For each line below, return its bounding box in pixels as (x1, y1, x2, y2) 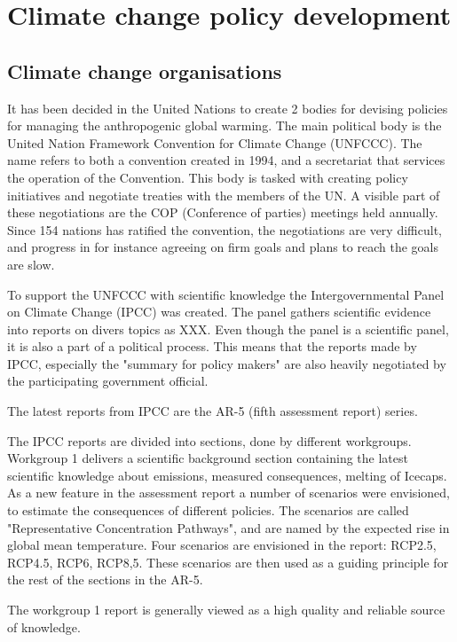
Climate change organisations (7, 57, 282, 84)
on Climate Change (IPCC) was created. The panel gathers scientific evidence (7, 302, 431, 321)
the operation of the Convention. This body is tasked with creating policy (7, 168, 408, 186)
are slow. (7, 254, 55, 273)
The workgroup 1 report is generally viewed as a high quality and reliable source (7, 600, 445, 619)
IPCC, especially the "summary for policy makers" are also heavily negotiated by (7, 354, 446, 372)
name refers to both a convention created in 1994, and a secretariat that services (7, 151, 445, 169)
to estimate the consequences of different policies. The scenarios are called (7, 501, 409, 520)
